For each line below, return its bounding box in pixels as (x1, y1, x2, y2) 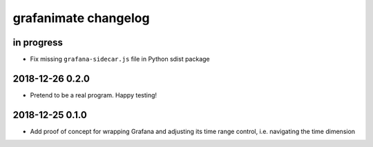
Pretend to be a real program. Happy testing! (30, 90, 157, 99)
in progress (12, 37, 64, 48)
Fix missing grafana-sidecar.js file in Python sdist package (30, 55, 210, 63)
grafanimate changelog (12, 10, 150, 26)
